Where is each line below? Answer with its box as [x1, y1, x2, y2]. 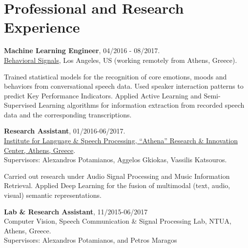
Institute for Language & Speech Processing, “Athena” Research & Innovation [4, 135, 238, 146]
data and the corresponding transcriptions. [4, 109, 132, 119]
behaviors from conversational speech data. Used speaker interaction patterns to [4, 81, 244, 91]
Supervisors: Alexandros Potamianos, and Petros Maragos [4, 235, 177, 245]
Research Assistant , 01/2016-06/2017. [4, 126, 125, 136]
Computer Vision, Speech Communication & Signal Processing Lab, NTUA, [4, 216, 231, 226]
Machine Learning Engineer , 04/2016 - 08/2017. [4, 45, 160, 56]
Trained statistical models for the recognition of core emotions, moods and [4, 71, 227, 81]
